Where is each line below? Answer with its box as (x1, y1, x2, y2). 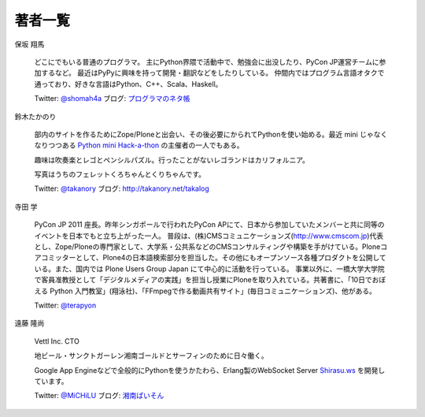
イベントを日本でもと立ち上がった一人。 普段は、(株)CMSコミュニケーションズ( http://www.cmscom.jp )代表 (34, 231, 384, 240)
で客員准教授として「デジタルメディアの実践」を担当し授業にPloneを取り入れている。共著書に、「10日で (34, 275, 373, 285)
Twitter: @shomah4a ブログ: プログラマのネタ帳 (34, 94, 190, 103)
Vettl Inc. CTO (34, 336, 80, 346)
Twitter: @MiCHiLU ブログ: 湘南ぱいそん (34, 391, 164, 400)
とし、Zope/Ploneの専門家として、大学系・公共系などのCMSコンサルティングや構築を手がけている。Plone (34, 242, 381, 251)
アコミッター (34, 253, 76, 262)
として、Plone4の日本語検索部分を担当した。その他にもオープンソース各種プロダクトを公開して (75, 253, 387, 262)
